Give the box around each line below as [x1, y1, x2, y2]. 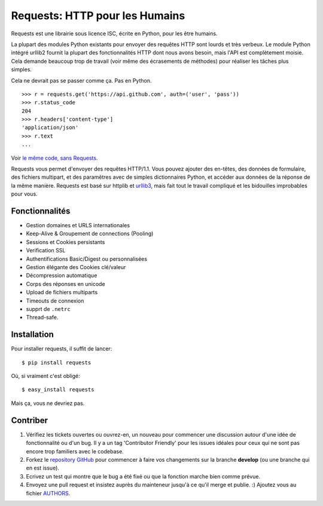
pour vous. [11, 190, 38, 197]
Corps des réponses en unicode [26, 280, 105, 287]
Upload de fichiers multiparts [26, 289, 98, 296]
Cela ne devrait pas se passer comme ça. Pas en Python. [11, 77, 152, 84]
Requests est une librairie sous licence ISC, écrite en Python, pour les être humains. [11, 30, 218, 37]
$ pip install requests [22, 359, 92, 366]
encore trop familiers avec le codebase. [26, 447, 124, 455]
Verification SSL [26, 247, 66, 254]
